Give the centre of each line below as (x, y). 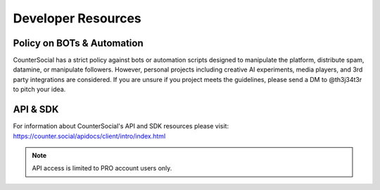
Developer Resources (77, 18)
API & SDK (36, 110)
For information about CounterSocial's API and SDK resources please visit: (121, 126)
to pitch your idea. (39, 89)
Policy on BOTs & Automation (78, 43)
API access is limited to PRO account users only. (102, 168)
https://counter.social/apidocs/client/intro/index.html (89, 136)
